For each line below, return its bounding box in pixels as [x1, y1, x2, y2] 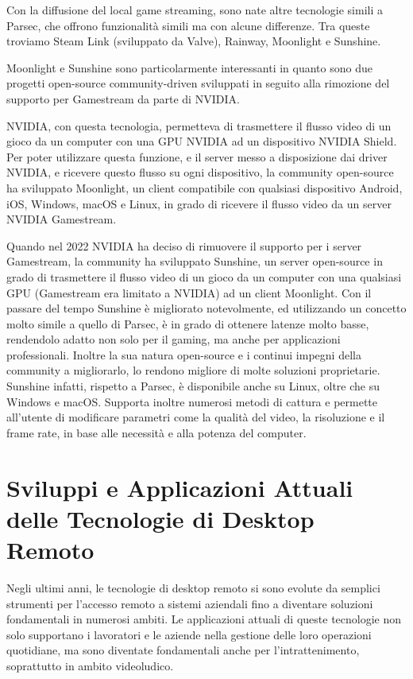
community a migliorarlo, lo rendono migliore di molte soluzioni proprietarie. [6, 362, 380, 378]
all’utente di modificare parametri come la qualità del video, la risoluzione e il [6, 409, 385, 425]
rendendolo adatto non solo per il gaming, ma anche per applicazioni [6, 331, 341, 347]
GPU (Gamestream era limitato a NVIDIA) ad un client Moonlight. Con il [6, 284, 372, 301]
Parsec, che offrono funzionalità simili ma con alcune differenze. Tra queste [6, 17, 370, 33]
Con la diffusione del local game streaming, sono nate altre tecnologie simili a [6, 2, 384, 17]
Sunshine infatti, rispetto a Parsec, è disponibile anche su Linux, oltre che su [6, 378, 380, 394]
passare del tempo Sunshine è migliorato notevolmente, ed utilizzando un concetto [6, 300, 407, 316]
